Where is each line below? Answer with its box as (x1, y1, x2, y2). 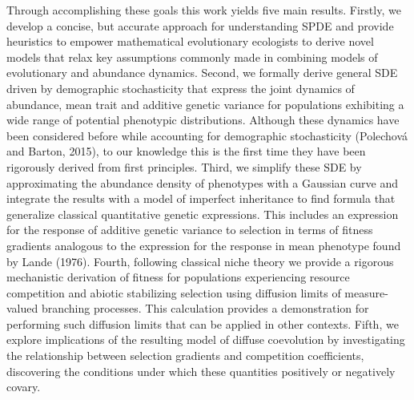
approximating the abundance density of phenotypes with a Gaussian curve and (6, 174, 398, 191)
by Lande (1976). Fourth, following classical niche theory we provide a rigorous (6, 253, 394, 269)
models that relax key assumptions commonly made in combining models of (6, 48, 378, 65)
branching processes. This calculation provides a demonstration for (41, 300, 369, 317)
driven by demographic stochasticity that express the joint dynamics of (6, 79, 355, 96)
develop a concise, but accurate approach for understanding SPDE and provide (6, 17, 394, 34)
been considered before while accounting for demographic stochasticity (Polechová (6, 127, 408, 143)
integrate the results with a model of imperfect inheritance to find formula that (6, 190, 396, 207)
